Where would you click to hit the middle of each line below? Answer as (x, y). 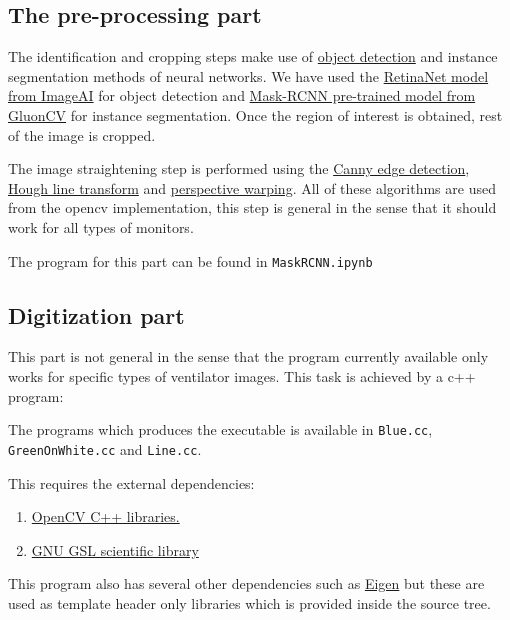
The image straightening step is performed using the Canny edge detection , (239, 168)
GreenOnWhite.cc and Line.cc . (105, 448)
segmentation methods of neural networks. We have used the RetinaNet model (248, 75)
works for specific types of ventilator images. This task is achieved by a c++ (242, 376)
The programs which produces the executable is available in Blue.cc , (220, 429)
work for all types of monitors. (101, 226)
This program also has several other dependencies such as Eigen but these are (246, 583)
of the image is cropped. (82, 134)
